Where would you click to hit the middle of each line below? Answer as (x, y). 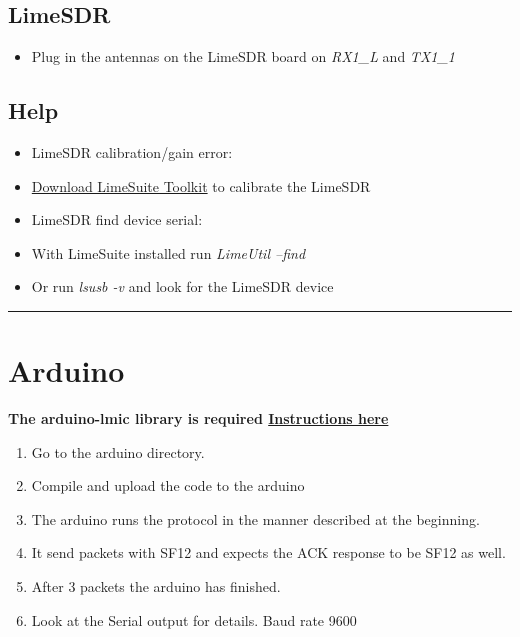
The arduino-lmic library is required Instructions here (198, 418)
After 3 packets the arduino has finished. (156, 586)
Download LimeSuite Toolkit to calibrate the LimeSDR (201, 185)
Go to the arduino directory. (118, 451)
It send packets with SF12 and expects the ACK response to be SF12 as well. (268, 552)
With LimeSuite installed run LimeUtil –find (168, 252)
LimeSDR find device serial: (117, 219)
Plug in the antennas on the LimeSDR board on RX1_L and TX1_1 (243, 56)
